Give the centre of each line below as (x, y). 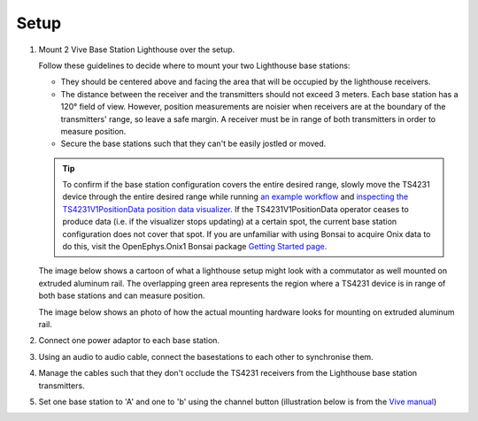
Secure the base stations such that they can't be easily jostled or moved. (193, 144)
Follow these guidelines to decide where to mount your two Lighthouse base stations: (194, 65)
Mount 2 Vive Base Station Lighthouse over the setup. (137, 50)
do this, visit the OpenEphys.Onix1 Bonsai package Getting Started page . (195, 247)
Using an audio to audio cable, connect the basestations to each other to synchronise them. (206, 356)
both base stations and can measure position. (122, 295)
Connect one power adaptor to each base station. (129, 341)
